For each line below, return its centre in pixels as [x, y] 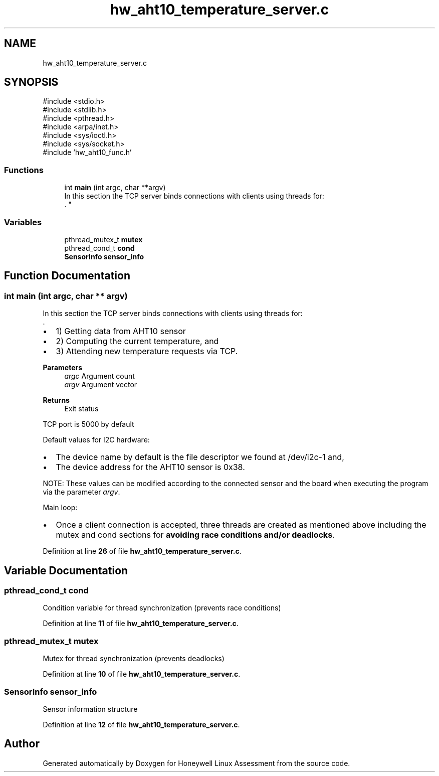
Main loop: [60, 508]
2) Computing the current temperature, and [137, 341]
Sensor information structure [90, 709]
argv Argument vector [101, 385]
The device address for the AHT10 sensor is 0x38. [150, 467]
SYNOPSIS [31, 82]
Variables [23, 222]
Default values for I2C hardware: [96, 440]
